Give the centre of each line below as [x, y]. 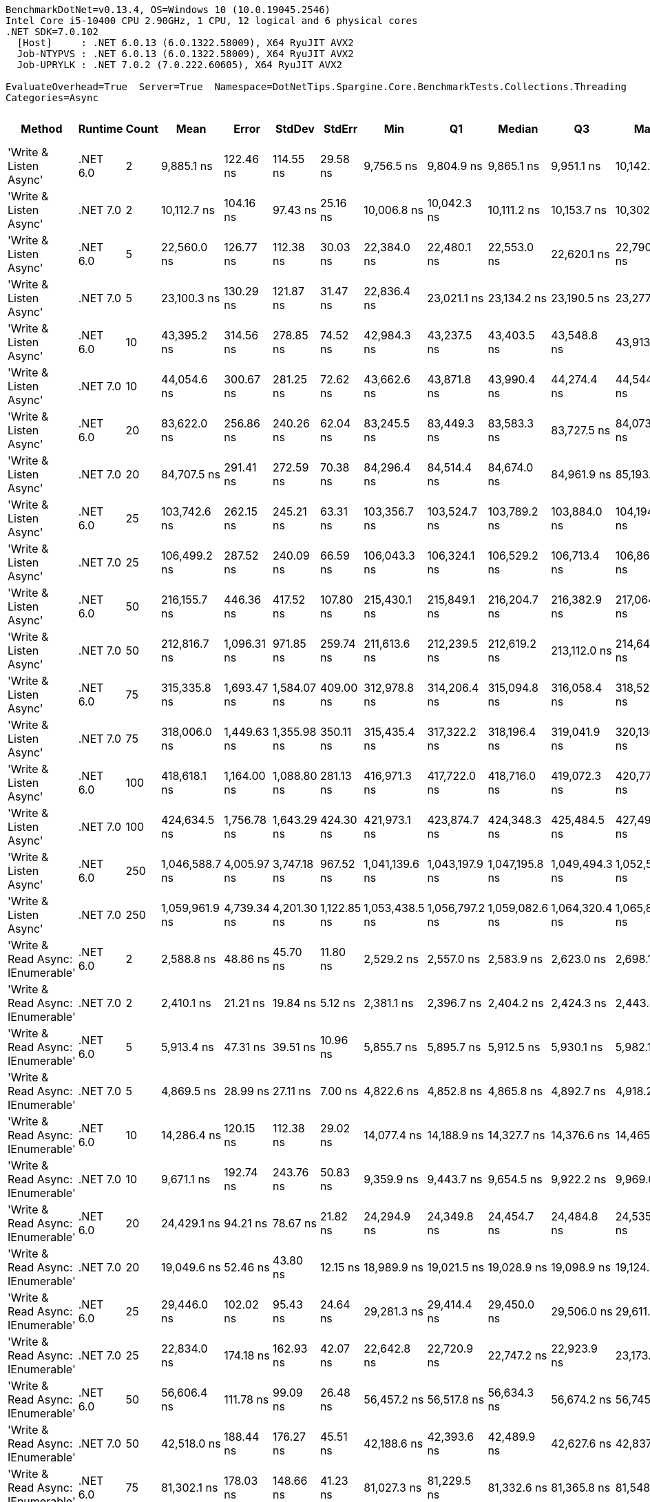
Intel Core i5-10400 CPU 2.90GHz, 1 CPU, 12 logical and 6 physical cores [212, 21]
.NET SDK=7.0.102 [52, 32]
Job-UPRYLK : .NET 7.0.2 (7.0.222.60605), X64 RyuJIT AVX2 [179, 65]
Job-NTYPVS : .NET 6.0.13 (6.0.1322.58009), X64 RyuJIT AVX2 [185, 54]
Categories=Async [52, 98]
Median [518, 129]
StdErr [341, 129]
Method [42, 129]
